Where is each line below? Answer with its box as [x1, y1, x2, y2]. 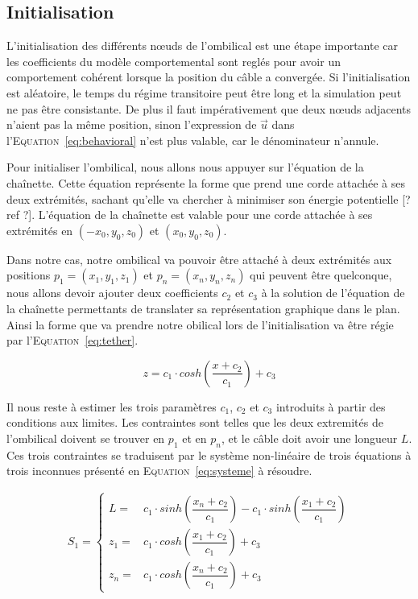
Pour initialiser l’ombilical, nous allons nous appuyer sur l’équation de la [6, 159, 364, 176]
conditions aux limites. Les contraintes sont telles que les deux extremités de [6, 414, 383, 431]
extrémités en [6, 221, 73, 238]
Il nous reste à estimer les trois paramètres [6, 398, 217, 415]
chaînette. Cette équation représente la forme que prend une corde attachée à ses [6, 174, 406, 191]
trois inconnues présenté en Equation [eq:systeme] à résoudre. [6, 462, 312, 479]
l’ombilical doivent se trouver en [6, 429, 165, 446]
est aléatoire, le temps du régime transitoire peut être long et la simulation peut [6, 84, 402, 101]
